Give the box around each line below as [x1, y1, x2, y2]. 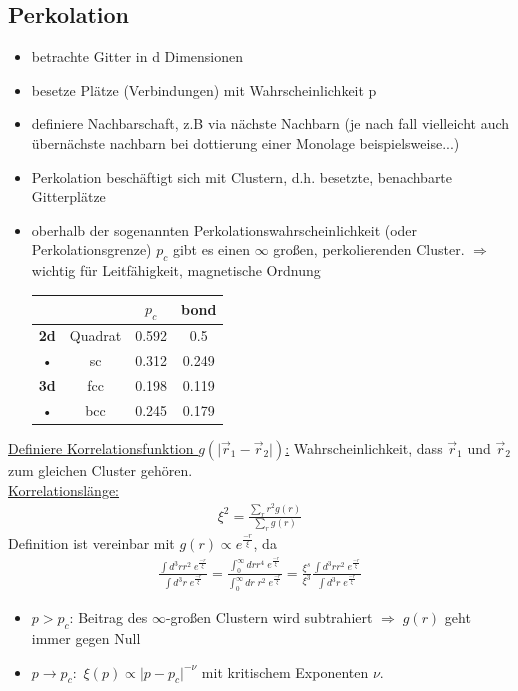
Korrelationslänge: [8, 479, 120, 500]
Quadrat [69, 325, 122, 346]
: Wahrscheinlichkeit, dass [285, 437, 443, 458]
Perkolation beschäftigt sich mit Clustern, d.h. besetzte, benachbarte [31, 166, 453, 187]
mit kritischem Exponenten [201, 661, 369, 682]
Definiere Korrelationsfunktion [8, 437, 194, 458]
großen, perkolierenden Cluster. [273, 239, 465, 260]
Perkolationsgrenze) [31, 239, 152, 260]
